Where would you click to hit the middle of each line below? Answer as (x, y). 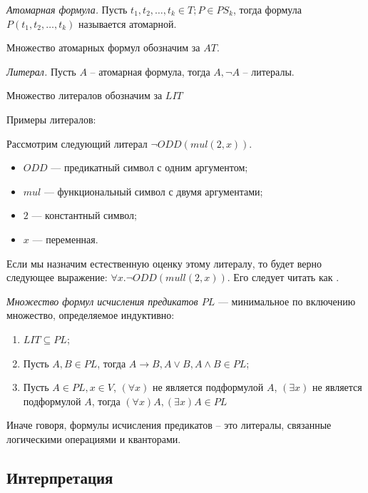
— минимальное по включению (287, 301)
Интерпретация (60, 477)
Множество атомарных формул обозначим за (103, 47)
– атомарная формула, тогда (150, 71)
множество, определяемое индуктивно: (91, 315)
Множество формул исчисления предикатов (102, 301)
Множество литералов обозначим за (85, 95)
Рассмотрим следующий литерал (77, 143)
